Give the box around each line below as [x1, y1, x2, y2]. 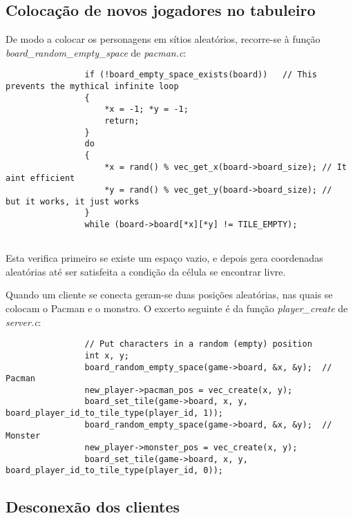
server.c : [6, 314, 41, 329]
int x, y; [84, 350, 129, 361]
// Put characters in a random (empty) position [84, 339, 312, 349]
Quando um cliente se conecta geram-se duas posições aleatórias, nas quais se [6, 287, 333, 302]
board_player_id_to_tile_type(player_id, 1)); [6, 408, 223, 419]
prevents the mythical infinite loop [6, 81, 179, 92]
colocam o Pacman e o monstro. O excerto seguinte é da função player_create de [6, 301, 348, 316]
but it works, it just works [6, 196, 140, 207]
